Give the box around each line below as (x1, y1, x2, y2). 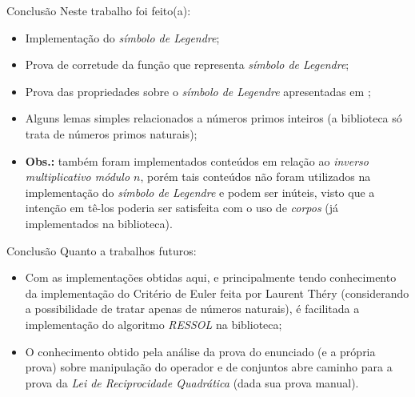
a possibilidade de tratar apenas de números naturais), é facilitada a (25, 300, 360, 317)
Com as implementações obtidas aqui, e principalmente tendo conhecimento (25, 269, 397, 286)
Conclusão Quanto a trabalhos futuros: (6, 242, 197, 259)
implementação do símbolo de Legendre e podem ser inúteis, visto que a (25, 183, 375, 200)
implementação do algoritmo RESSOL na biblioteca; (25, 315, 282, 332)
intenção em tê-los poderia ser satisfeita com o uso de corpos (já (25, 199, 339, 216)
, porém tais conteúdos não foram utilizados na (140, 168, 371, 185)
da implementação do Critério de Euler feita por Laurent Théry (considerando (25, 284, 409, 301)
